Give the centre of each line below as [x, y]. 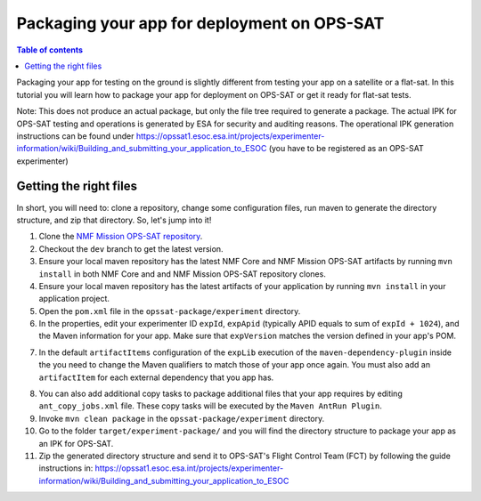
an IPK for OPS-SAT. [76, 443]
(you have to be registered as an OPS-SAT [346, 149]
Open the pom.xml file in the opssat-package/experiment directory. [170, 311]
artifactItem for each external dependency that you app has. [156, 377]
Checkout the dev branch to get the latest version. [131, 248]
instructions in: [66, 468]
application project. [74, 299]
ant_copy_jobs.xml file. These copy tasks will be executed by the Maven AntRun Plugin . [210, 406]
